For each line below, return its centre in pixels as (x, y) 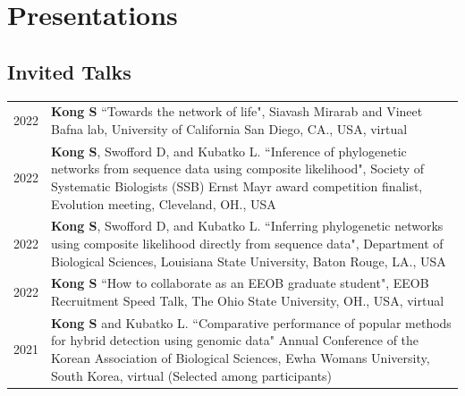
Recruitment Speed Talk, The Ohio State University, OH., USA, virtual (248, 301)
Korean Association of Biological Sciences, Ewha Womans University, (241, 358)
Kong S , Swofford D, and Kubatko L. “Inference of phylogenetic (229, 151)
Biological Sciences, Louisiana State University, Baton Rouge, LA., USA (249, 261)
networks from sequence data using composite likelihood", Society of (238, 169)
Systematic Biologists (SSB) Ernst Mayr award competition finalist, (237, 185)
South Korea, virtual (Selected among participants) (192, 375)
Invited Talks (69, 71)
